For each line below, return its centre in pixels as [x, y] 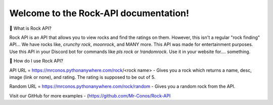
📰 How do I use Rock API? [36, 61]
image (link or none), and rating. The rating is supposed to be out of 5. [82, 77]
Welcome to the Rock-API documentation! [99, 13]
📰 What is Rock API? [30, 28]
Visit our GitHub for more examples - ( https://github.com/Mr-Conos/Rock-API [90, 95]
